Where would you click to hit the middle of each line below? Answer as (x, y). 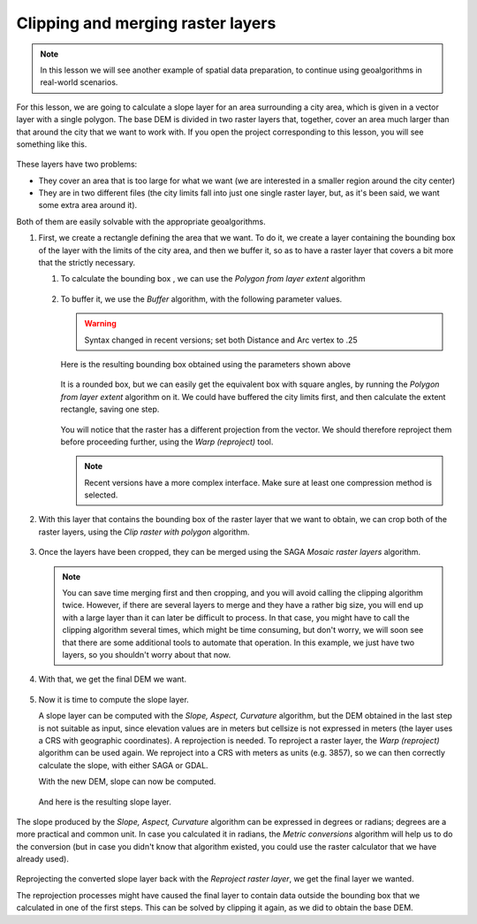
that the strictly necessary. (87, 263)
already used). (43, 859)
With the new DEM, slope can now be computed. (127, 782)
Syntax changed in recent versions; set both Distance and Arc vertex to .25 (221, 340)
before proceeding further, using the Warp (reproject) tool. (167, 442)
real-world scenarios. (79, 82)
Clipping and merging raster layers (146, 23)
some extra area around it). (88, 205)
